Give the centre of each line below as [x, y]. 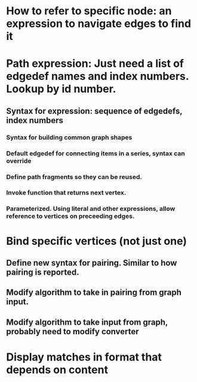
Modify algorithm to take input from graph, [87, 322]
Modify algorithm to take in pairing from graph [94, 293]
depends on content [57, 370]
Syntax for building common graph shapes [69, 137]
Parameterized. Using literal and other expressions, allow [91, 209]
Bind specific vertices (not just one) [96, 241]
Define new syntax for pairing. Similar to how [92, 263]
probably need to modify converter [73, 332]
